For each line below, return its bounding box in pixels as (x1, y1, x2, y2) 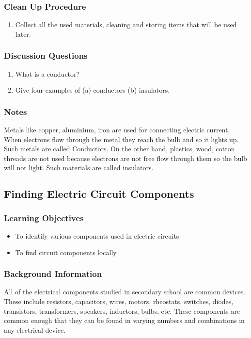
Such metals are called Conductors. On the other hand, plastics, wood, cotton (4, 144, 235, 154)
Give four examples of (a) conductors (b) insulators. (15, 85, 170, 95)
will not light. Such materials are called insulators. (4, 162, 154, 173)
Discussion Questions (4, 49, 88, 62)
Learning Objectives (4, 211, 84, 224)
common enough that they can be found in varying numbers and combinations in (4, 315, 245, 325)
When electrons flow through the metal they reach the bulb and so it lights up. (4, 134, 239, 144)
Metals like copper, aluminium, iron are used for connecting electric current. (4, 125, 230, 135)
